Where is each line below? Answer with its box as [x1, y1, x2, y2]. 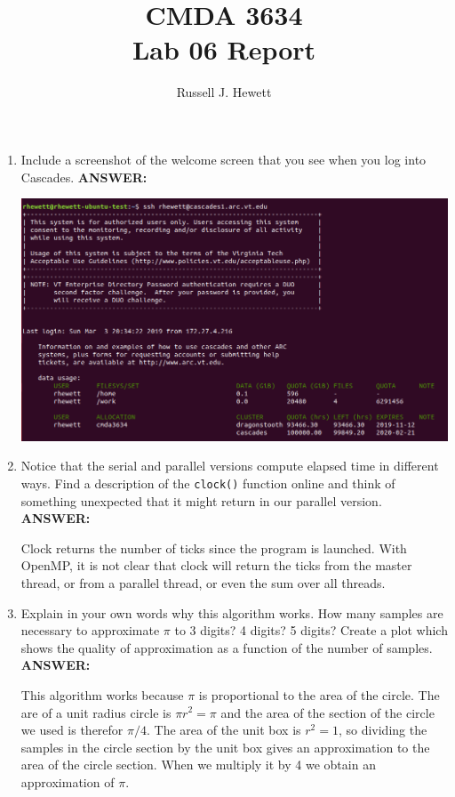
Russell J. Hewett [176, 83, 272, 101]
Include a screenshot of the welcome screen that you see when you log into [20, 149, 427, 168]
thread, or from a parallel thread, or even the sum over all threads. [20, 573, 386, 592]
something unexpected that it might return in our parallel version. [20, 491, 382, 510]
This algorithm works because [20, 685, 184, 704]
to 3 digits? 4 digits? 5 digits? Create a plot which [174, 621, 448, 640]
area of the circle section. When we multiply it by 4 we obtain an [20, 755, 376, 774]
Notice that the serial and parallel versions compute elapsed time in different [20, 456, 439, 475]
